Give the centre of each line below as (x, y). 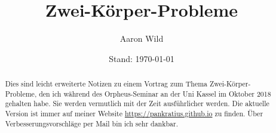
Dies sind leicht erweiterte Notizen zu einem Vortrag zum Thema (106, 84)
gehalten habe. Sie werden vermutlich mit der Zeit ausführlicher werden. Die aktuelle (137, 103)
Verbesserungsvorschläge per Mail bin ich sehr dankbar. (92, 123)
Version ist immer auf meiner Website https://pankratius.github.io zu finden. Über (134, 114)
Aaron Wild (142, 38)
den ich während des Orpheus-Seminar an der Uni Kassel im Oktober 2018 (155, 93)
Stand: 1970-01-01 (142, 58)
